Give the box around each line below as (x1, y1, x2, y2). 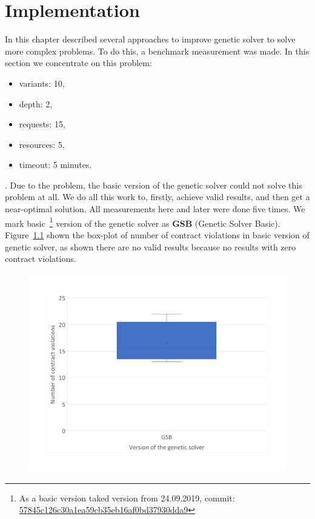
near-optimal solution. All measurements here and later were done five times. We (5, 203, 305, 215)
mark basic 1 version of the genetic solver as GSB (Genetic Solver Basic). (5, 215, 280, 229)
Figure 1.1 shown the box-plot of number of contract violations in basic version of (5, 228, 310, 241)
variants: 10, (19, 76, 65, 89)
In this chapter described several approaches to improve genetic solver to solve (5, 33, 296, 45)
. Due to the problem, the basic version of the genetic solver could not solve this (5, 178, 302, 191)
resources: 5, (19, 138, 65, 150)
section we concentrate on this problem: (5, 56, 152, 69)
